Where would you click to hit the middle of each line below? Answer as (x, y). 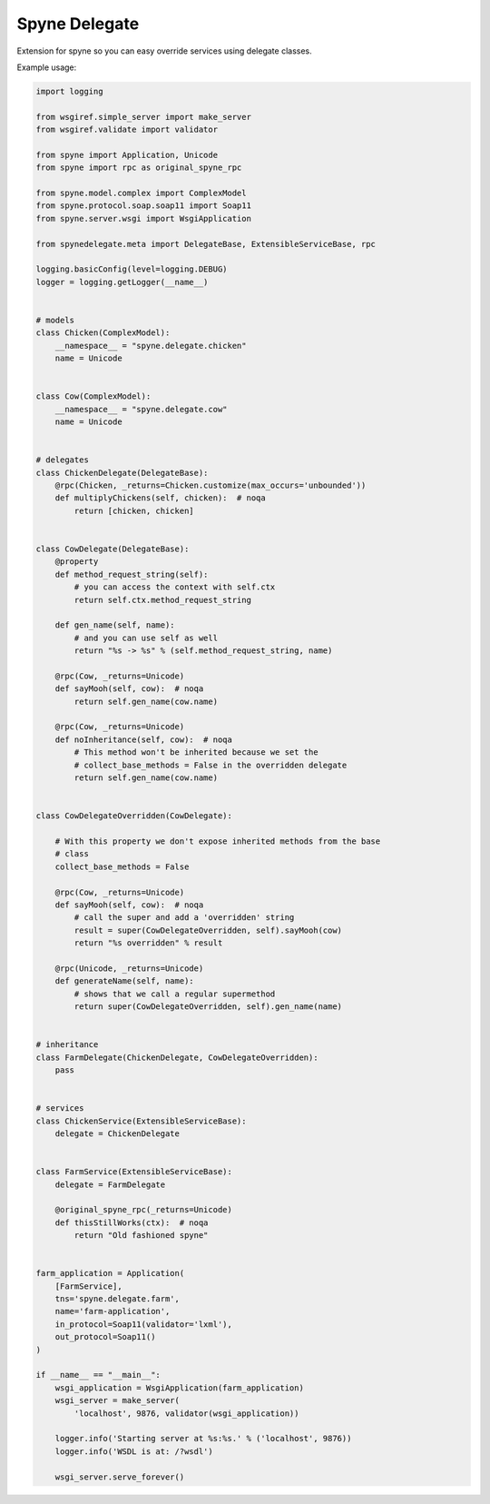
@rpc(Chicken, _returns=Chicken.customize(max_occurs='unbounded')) (211, 485)
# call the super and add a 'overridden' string (184, 918)
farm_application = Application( (110, 1273)
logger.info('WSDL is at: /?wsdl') (134, 1451)
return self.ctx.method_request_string (162, 600)
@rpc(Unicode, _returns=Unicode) (129, 968)
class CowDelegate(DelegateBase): (113, 549)
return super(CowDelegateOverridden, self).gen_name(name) (208, 1007)
